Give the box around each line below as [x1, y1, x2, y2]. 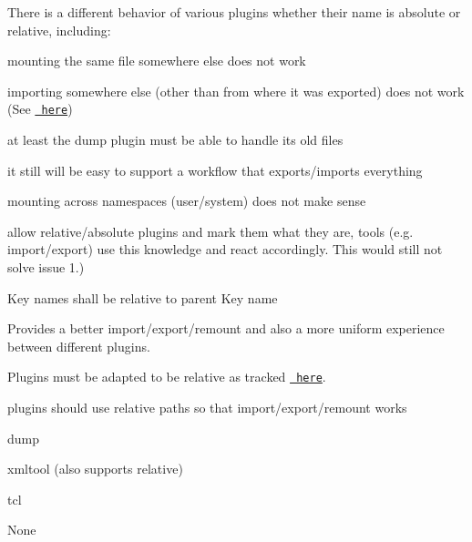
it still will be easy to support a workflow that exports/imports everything [7, 160, 423, 179]
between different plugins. [7, 336, 150, 355]
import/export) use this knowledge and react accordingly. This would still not [7, 240, 443, 259]
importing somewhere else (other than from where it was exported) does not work [7, 81, 465, 100]
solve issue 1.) [7, 258, 85, 276]
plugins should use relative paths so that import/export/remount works [7, 398, 407, 417]
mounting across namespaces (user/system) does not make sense [7, 191, 366, 210]
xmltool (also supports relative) [7, 459, 183, 478]
